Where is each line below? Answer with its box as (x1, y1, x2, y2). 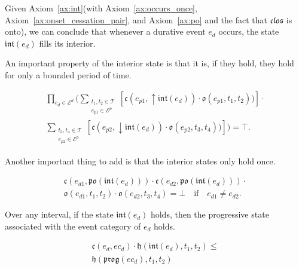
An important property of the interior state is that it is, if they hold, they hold (5, 57, 294, 69)
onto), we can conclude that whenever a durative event (5, 25, 206, 38)
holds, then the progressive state (150, 208, 269, 221)
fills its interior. (39, 36, 96, 49)
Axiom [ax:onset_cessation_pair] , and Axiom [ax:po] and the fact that (5, 13, 268, 26)
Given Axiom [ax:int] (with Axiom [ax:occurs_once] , (5, 2, 197, 14)
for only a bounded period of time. (5, 68, 132, 81)
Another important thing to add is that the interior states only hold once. (5, 154, 276, 167)
